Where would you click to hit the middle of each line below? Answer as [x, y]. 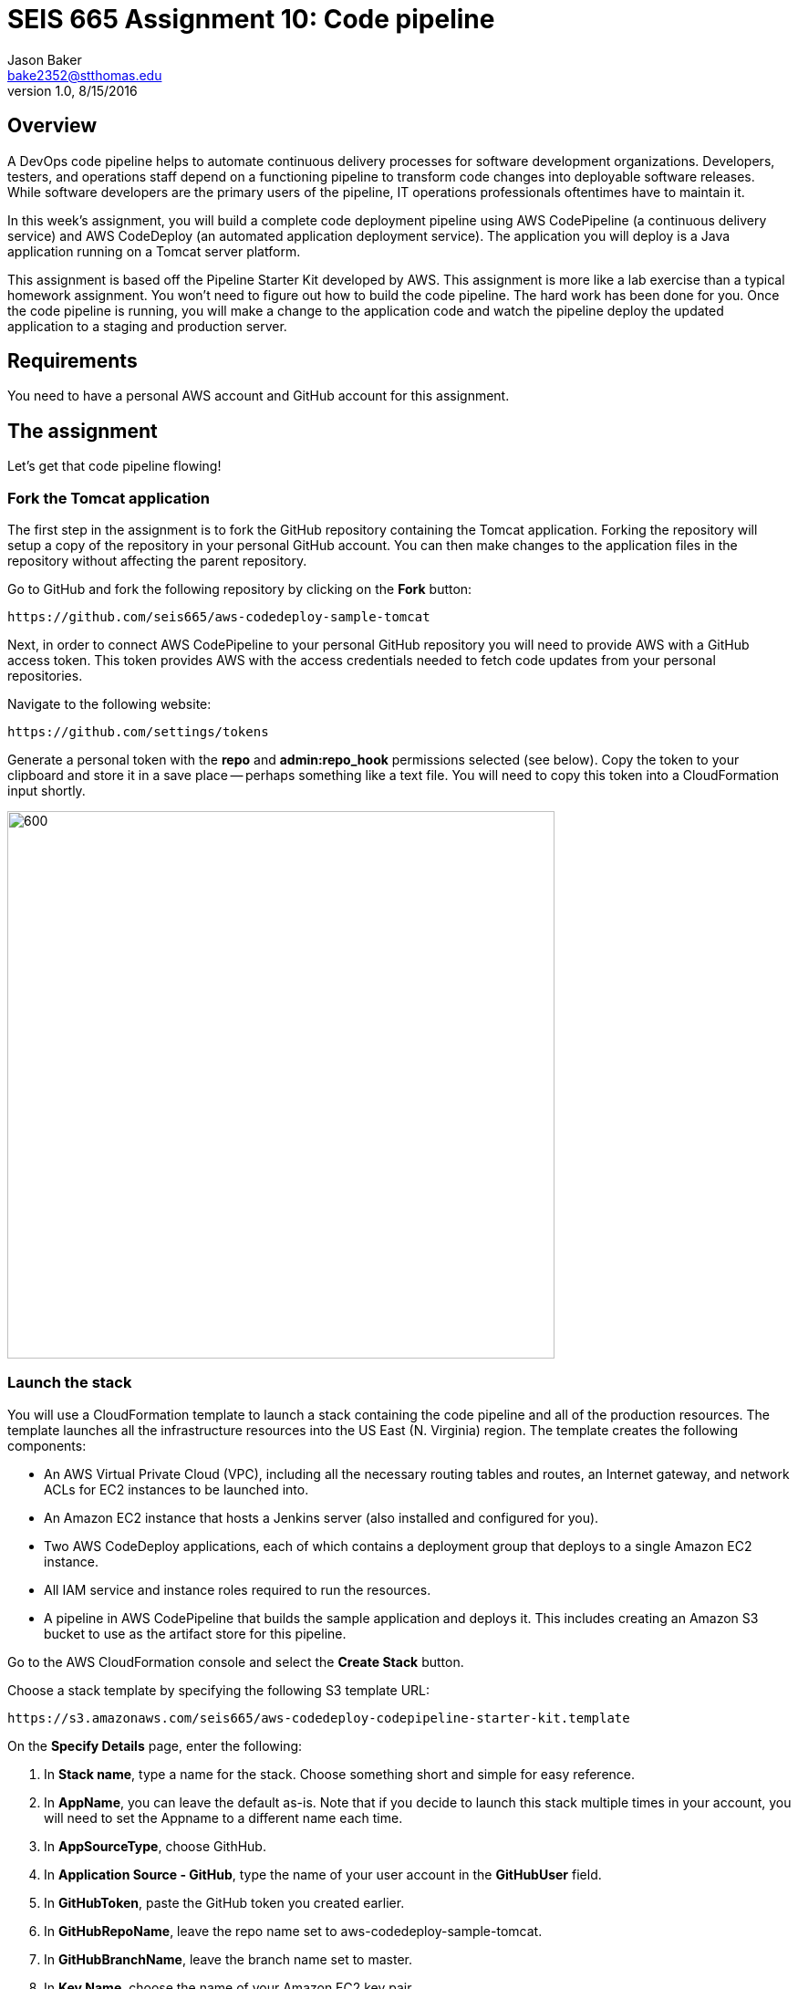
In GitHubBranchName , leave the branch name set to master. [228, 1959]
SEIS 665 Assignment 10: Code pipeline [251, 19]
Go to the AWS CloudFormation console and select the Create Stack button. [236, 1661]
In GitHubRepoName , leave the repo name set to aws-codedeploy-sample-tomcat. [293, 1931]
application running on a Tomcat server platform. [154, 251]
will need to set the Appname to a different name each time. [223, 1817]
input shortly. [47, 791]
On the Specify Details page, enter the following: [155, 1745]
